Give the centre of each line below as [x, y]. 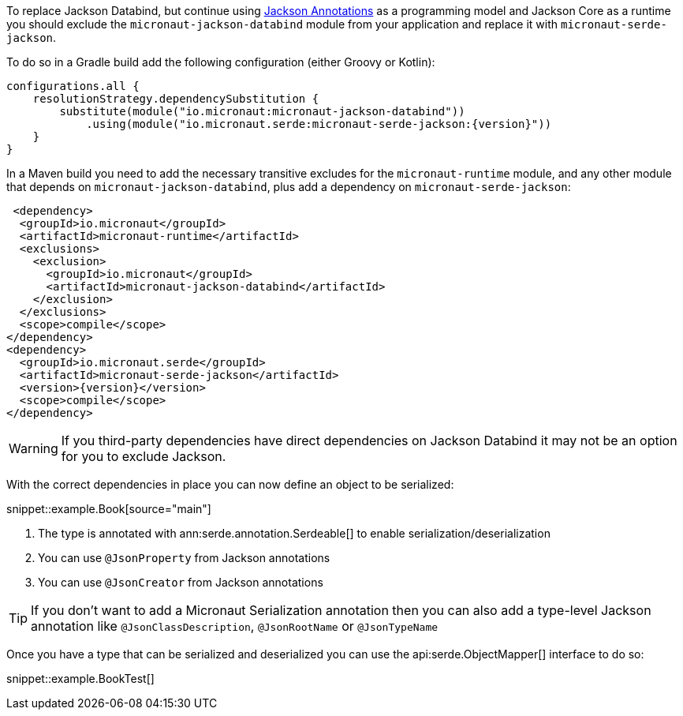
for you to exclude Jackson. [144, 456]
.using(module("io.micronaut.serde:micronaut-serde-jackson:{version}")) [319, 124]
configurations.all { [73, 86]
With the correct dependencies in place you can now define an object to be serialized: [230, 484]
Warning [34, 448]
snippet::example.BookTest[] [80, 679]
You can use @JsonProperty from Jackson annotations [184, 558]
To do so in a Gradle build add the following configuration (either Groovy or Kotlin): [221, 62]
